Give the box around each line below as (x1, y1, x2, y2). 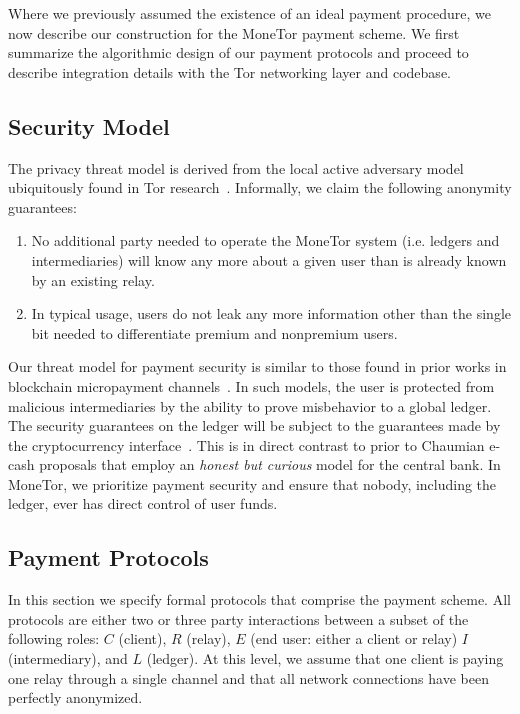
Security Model (8, 110, 170, 141)
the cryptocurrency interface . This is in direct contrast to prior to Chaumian (8, 434, 485, 455)
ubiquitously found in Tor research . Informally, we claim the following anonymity (8, 177, 512, 198)
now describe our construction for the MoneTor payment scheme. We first (8, 22, 460, 43)
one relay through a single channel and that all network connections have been (8, 667, 489, 688)
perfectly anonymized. (8, 687, 143, 708)
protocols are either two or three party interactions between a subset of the (8, 608, 469, 629)
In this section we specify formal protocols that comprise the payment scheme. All (8, 589, 511, 610)
